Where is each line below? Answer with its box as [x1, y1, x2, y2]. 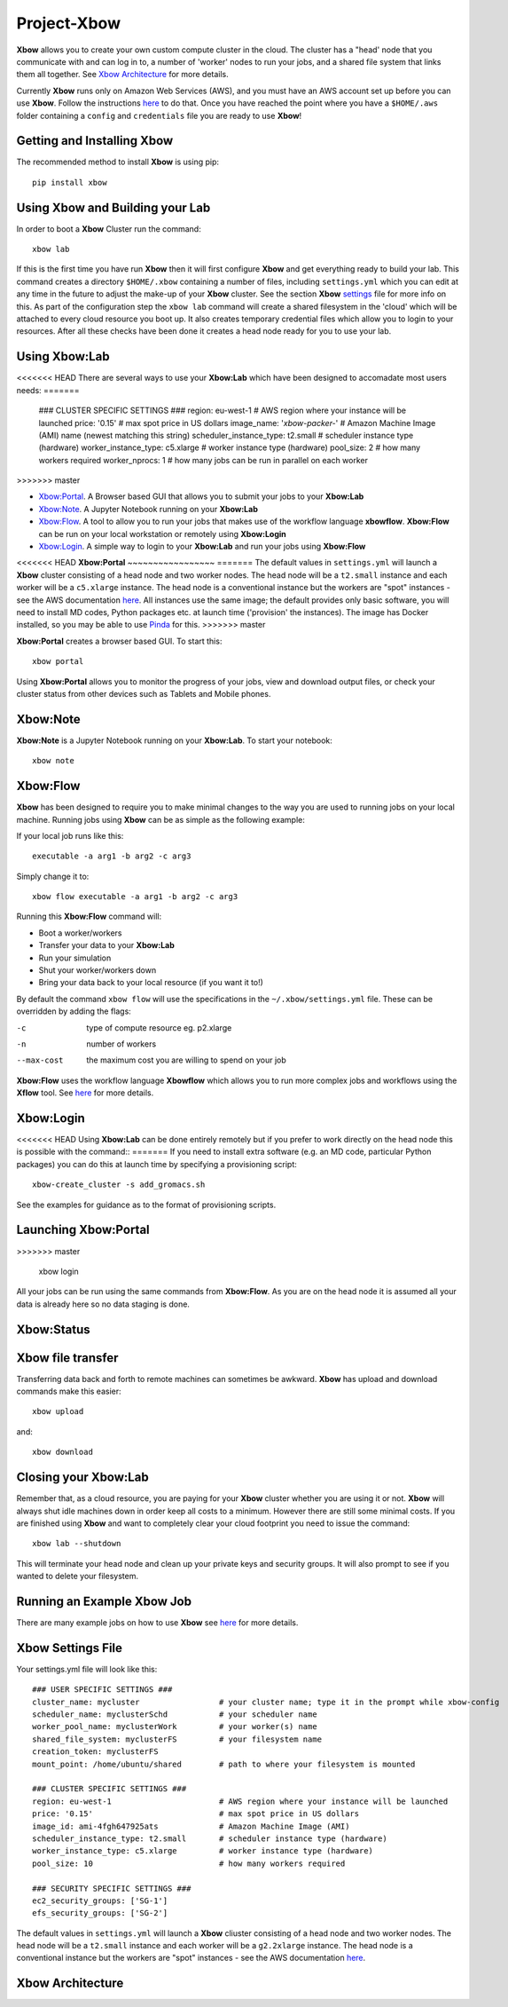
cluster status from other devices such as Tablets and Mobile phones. [16, 688, 271, 699]
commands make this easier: [16, 1386, 121, 1397]
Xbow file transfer [16, 1350, 119, 1365]
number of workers [86, 1039, 157, 1049]
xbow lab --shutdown [32, 1538, 121, 1549]
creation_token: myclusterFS [32, 1747, 159, 1757]
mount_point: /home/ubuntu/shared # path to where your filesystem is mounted [32, 1758, 416, 1769]
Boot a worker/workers [38, 928, 123, 938]
